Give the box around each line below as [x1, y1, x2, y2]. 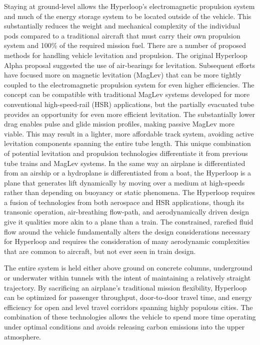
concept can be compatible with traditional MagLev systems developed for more [4, 89, 250, 99]
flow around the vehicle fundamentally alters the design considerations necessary [4, 226, 250, 236]
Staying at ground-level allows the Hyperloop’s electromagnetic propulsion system [4, 1, 255, 11]
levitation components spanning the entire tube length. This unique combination [4, 138, 251, 148]
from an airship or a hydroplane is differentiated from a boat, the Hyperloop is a [4, 167, 251, 178]
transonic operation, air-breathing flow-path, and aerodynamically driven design [4, 206, 249, 217]
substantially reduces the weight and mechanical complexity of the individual [4, 20, 240, 31]
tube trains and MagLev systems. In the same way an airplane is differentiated [4, 157, 245, 168]
